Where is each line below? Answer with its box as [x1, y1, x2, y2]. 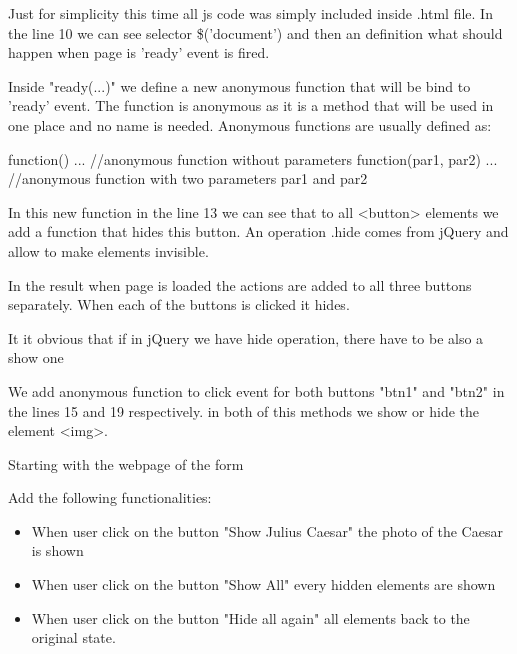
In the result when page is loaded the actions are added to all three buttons [8, 274, 472, 295]
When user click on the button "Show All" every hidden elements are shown [31, 574, 496, 595]
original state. [31, 627, 116, 648]
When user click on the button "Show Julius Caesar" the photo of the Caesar [31, 520, 503, 541]
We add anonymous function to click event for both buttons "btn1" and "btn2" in [8, 380, 505, 401]
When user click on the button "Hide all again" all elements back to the [31, 607, 470, 628]
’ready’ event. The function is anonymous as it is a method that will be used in [8, 95, 494, 116]
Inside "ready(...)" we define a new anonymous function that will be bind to [8, 75, 471, 96]
